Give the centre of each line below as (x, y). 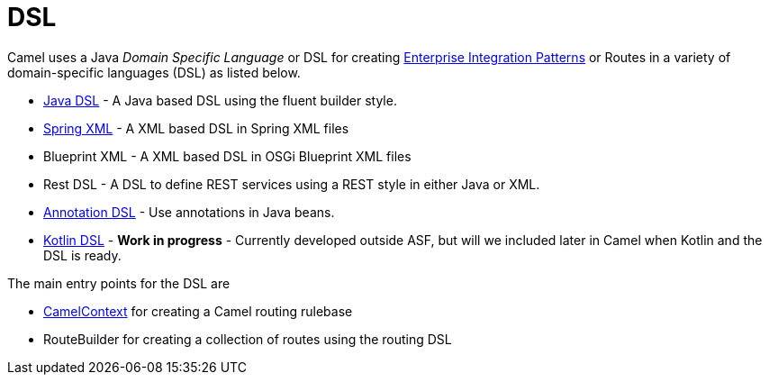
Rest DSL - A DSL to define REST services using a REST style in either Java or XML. (292, 184)
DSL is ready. (82, 255)
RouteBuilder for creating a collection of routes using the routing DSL (248, 339)
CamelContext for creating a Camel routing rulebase (198, 311)
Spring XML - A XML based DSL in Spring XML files (196, 128)
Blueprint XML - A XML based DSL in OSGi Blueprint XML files (227, 156)
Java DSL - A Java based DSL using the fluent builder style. (220, 100)
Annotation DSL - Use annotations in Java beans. (189, 212)
